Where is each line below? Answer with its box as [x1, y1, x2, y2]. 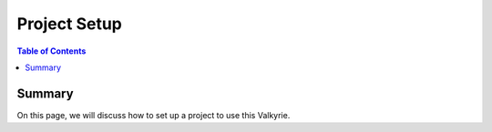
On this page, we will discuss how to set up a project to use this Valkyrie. [16, 109, 291, 120]
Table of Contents [16, 46, 87, 56]
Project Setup [16, 14, 123, 34]
